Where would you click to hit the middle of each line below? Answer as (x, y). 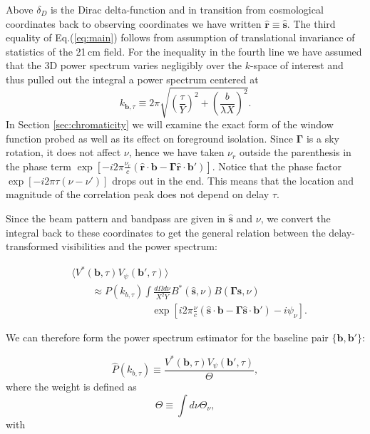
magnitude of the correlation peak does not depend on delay (138, 194)
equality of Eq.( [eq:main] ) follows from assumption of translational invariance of (180, 37)
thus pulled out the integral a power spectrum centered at (132, 79)
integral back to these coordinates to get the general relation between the (166, 232)
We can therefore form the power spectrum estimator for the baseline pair (167, 337)
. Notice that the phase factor (277, 166)
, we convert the (296, 218)
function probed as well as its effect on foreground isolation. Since (149, 138)
